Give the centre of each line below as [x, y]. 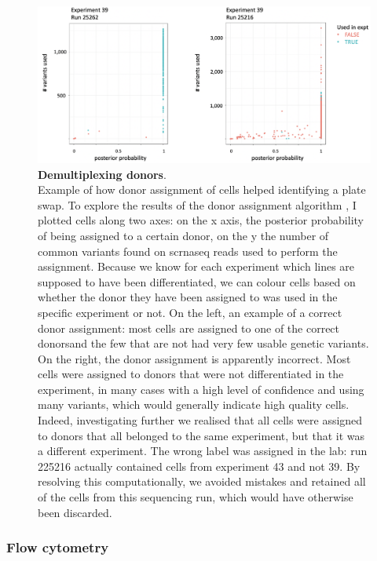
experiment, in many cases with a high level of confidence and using [201, 389]
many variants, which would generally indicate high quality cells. [194, 404]
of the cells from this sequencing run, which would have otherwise [196, 497]
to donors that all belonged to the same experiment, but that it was [201, 435]
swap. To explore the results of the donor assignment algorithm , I [197, 204]
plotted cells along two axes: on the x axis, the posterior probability [201, 220]
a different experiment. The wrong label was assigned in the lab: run [203, 451]
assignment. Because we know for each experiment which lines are [196, 266]
